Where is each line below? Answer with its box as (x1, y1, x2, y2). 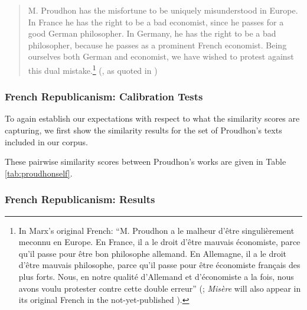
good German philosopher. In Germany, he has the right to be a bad (28, 27, 276, 40)
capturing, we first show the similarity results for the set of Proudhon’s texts (5, 124, 282, 136)
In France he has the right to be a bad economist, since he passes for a (28, 15, 284, 28)
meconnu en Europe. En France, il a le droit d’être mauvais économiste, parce (18, 236, 301, 248)
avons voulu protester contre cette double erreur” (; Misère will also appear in (18, 282, 301, 294)
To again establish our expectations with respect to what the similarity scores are (5, 112, 300, 125)
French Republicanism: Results (5, 192, 155, 207)
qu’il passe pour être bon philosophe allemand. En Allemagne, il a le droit (18, 247, 287, 259)
